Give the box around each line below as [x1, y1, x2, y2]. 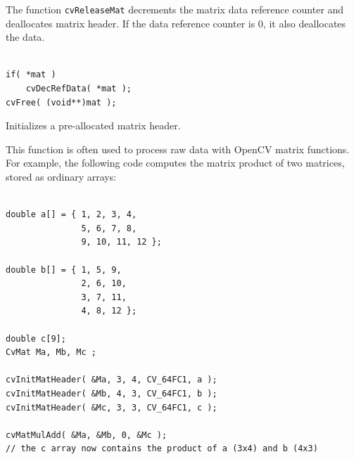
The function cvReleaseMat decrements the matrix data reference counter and [6, 2, 344, 16]
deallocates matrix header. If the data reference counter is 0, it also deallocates [6, 15, 346, 30]
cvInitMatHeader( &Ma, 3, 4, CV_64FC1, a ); [6, 375, 217, 385]
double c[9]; [6, 333, 66, 344]
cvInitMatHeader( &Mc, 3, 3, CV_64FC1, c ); [6, 402, 217, 413]
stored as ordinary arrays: [6, 169, 117, 183]
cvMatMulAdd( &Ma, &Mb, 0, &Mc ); [6, 429, 167, 440]
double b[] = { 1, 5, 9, [6, 264, 122, 275]
